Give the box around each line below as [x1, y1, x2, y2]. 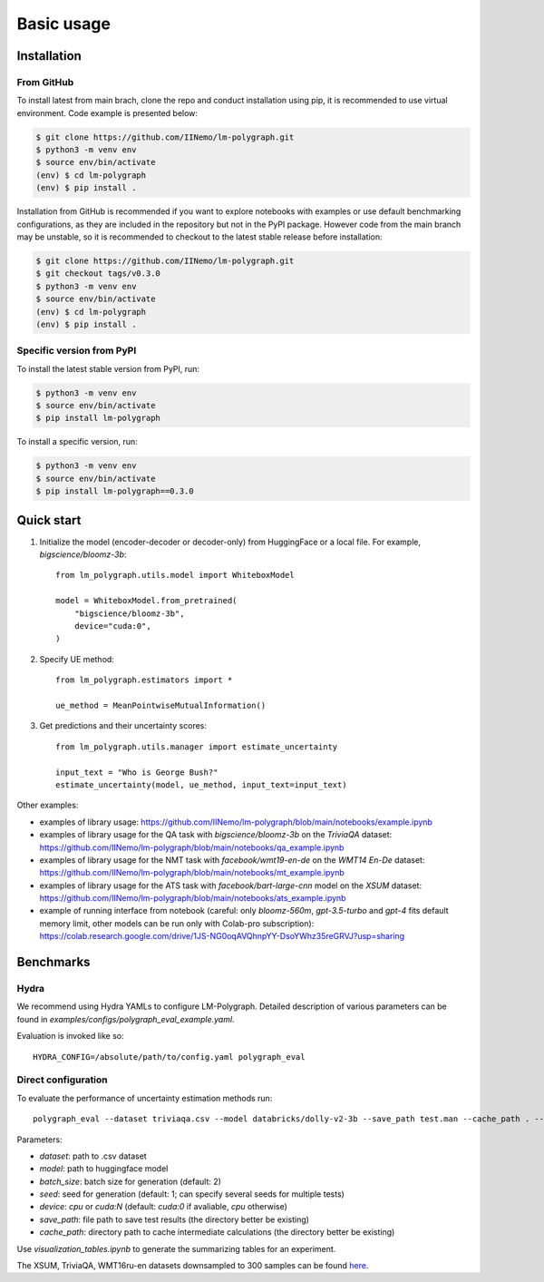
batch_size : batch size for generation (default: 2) [39, 1176, 222, 1187]
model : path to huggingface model [39, 1163, 169, 1174]
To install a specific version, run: [16, 436, 138, 447]
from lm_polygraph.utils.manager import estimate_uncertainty [55, 741, 338, 752]
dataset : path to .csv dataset [39, 1150, 147, 1161]
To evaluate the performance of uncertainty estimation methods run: [16, 1092, 273, 1103]
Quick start [16, 513, 82, 528]
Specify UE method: [39, 653, 115, 664]
